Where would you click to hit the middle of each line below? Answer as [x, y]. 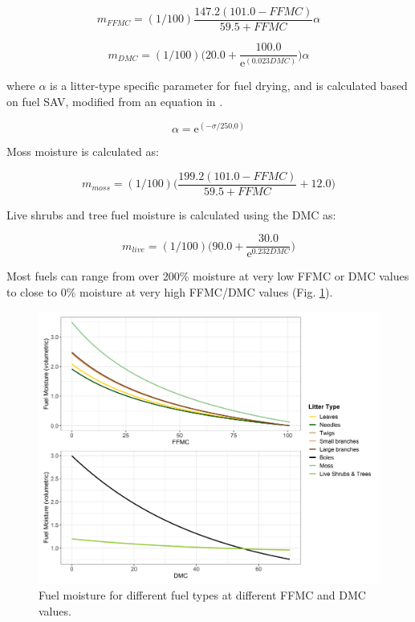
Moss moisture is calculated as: [83, 151]
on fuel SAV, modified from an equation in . [115, 102]
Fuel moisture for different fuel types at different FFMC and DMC [202, 595]
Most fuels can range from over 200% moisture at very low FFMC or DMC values [208, 276]
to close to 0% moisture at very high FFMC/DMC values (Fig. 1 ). [170, 292]
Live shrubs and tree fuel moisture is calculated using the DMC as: [171, 214]
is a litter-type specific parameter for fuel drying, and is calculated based [229, 86]
